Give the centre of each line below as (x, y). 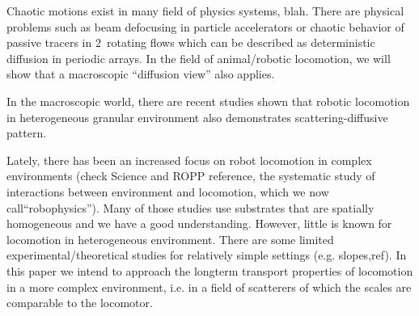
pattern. (27, 133)
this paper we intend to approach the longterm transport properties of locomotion (210, 270)
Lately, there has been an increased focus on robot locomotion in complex (189, 160)
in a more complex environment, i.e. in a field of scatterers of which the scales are (209, 287)
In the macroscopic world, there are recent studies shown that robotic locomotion (208, 101)
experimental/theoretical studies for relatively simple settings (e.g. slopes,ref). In (207, 255)
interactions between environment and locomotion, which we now (168, 191)
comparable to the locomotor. (80, 303)
